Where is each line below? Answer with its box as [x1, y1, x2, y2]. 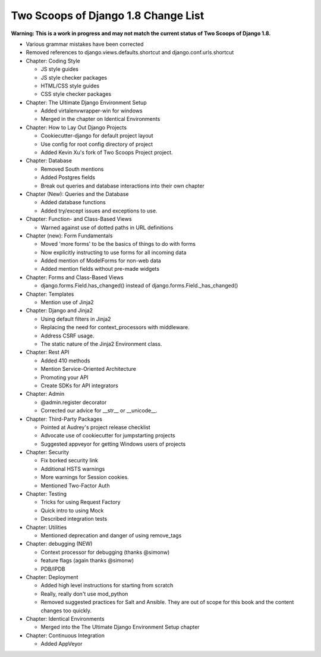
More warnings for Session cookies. [40, 474, 129, 481]
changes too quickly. [40, 607, 92, 614]
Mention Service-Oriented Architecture [40, 365, 137, 373]
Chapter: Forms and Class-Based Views [26, 274, 124, 281]
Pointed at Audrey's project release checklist [40, 423, 151, 431]
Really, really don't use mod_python [40, 590, 128, 597]
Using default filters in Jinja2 [40, 315, 111, 323]
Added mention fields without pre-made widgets [40, 265, 160, 273]
